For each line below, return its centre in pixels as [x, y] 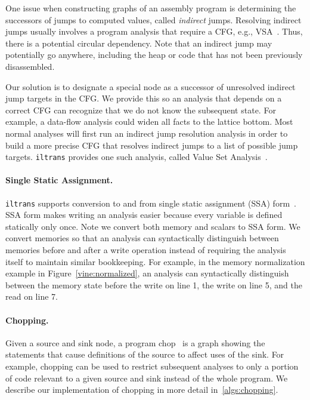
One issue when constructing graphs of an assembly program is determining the [151, 8]
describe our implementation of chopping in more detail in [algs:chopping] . [142, 390]
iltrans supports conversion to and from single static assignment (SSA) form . [151, 203]
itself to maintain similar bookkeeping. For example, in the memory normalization [155, 261]
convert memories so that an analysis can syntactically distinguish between [142, 238]
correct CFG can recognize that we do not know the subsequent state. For [141, 110]
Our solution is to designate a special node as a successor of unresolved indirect [151, 86]
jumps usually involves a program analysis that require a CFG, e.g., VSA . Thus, [154, 31]
